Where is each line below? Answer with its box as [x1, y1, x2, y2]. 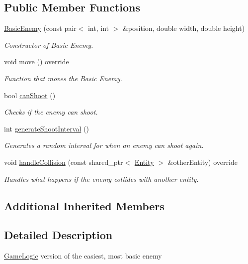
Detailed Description [4, 227, 113, 243]
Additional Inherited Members [4, 198, 165, 213]
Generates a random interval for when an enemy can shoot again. [4, 140, 204, 150]
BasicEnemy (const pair [4, 23, 77, 33]
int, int [87, 23, 109, 33]
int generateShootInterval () [4, 123, 89, 133]
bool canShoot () [4, 90, 56, 100]
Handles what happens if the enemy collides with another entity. [4, 173, 199, 184]
